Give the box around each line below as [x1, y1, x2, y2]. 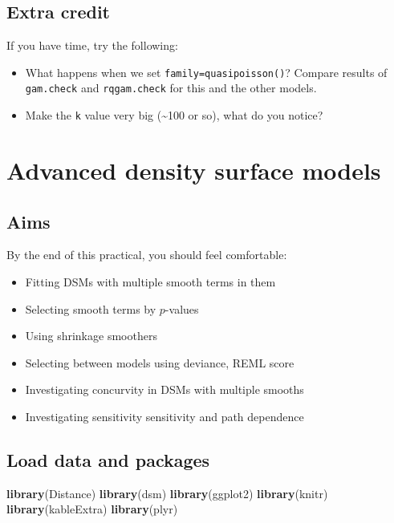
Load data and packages [6, 447, 210, 472]
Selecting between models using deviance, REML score [25, 354, 294, 371]
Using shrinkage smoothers [25, 327, 157, 344]
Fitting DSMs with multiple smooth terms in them [25, 273, 276, 290]
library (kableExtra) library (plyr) [6, 501, 178, 517]
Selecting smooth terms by [25, 300, 156, 317]
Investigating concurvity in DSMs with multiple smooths [25, 381, 304, 398]
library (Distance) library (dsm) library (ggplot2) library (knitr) [6, 484, 328, 501]
